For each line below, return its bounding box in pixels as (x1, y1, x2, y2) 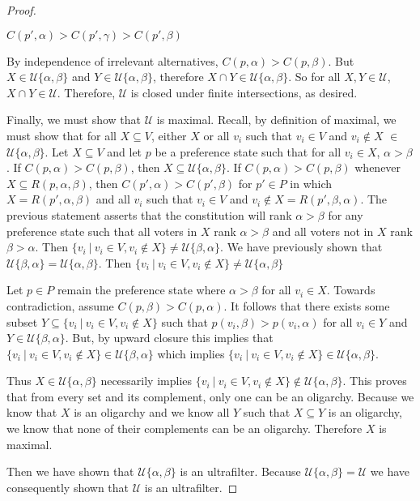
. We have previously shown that (220, 238, 383, 255)
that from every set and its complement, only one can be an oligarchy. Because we (6, 388, 414, 405)
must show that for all (6, 126, 117, 143)
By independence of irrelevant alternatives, (6, 52, 218, 69)
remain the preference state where (57, 281, 226, 298)
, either (151, 126, 187, 143)
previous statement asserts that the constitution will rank (6, 206, 292, 223)
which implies (157, 345, 225, 362)
